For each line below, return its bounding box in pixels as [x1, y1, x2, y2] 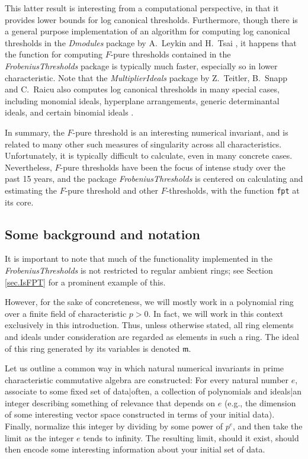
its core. [5, 195, 34, 208]
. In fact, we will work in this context [148, 307, 284, 319]
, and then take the [233, 420, 303, 432]
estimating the [5, 184, 57, 196]
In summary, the [5, 126, 65, 138]
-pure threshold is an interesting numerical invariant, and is [72, 126, 288, 138]
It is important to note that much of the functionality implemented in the [5, 252, 273, 265]
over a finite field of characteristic [5, 307, 127, 319]
